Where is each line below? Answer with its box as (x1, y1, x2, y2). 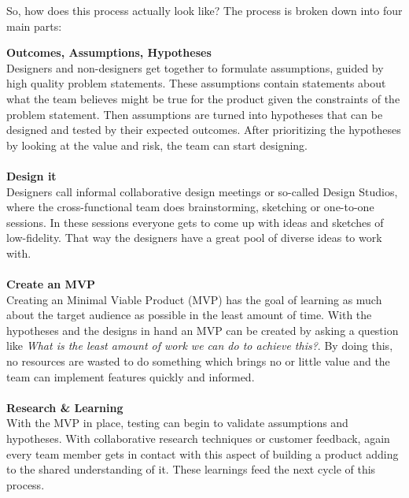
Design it (6, 167, 57, 184)
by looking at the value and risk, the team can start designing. (6, 136, 308, 153)
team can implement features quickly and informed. (6, 368, 255, 385)
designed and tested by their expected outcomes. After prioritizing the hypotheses (6, 121, 401, 138)
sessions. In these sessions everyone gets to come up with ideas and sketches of (6, 214, 384, 230)
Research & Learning (6, 399, 123, 415)
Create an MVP (6, 276, 96, 292)
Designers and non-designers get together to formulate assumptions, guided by (6, 59, 384, 76)
